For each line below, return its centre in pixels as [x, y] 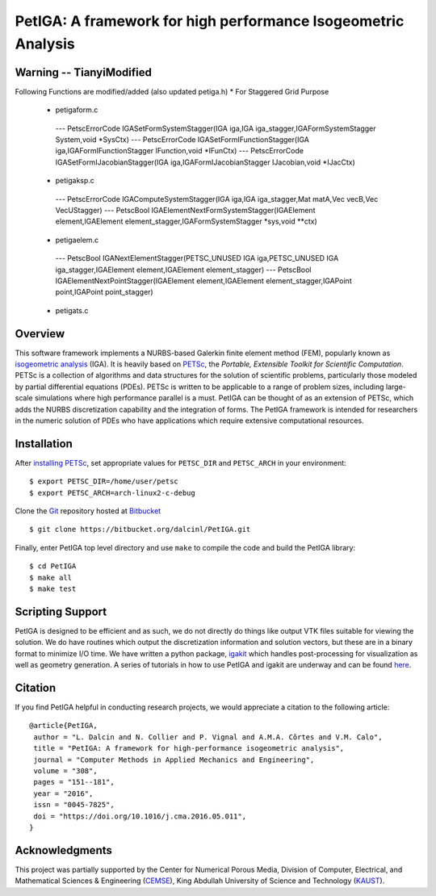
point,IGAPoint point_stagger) [104, 292]
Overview [40, 334]
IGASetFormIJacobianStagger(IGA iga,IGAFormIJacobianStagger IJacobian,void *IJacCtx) [205, 162]
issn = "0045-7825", [74, 805]
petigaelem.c [77, 240]
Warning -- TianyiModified [84, 72]
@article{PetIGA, [63, 726]
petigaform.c [77, 110]
